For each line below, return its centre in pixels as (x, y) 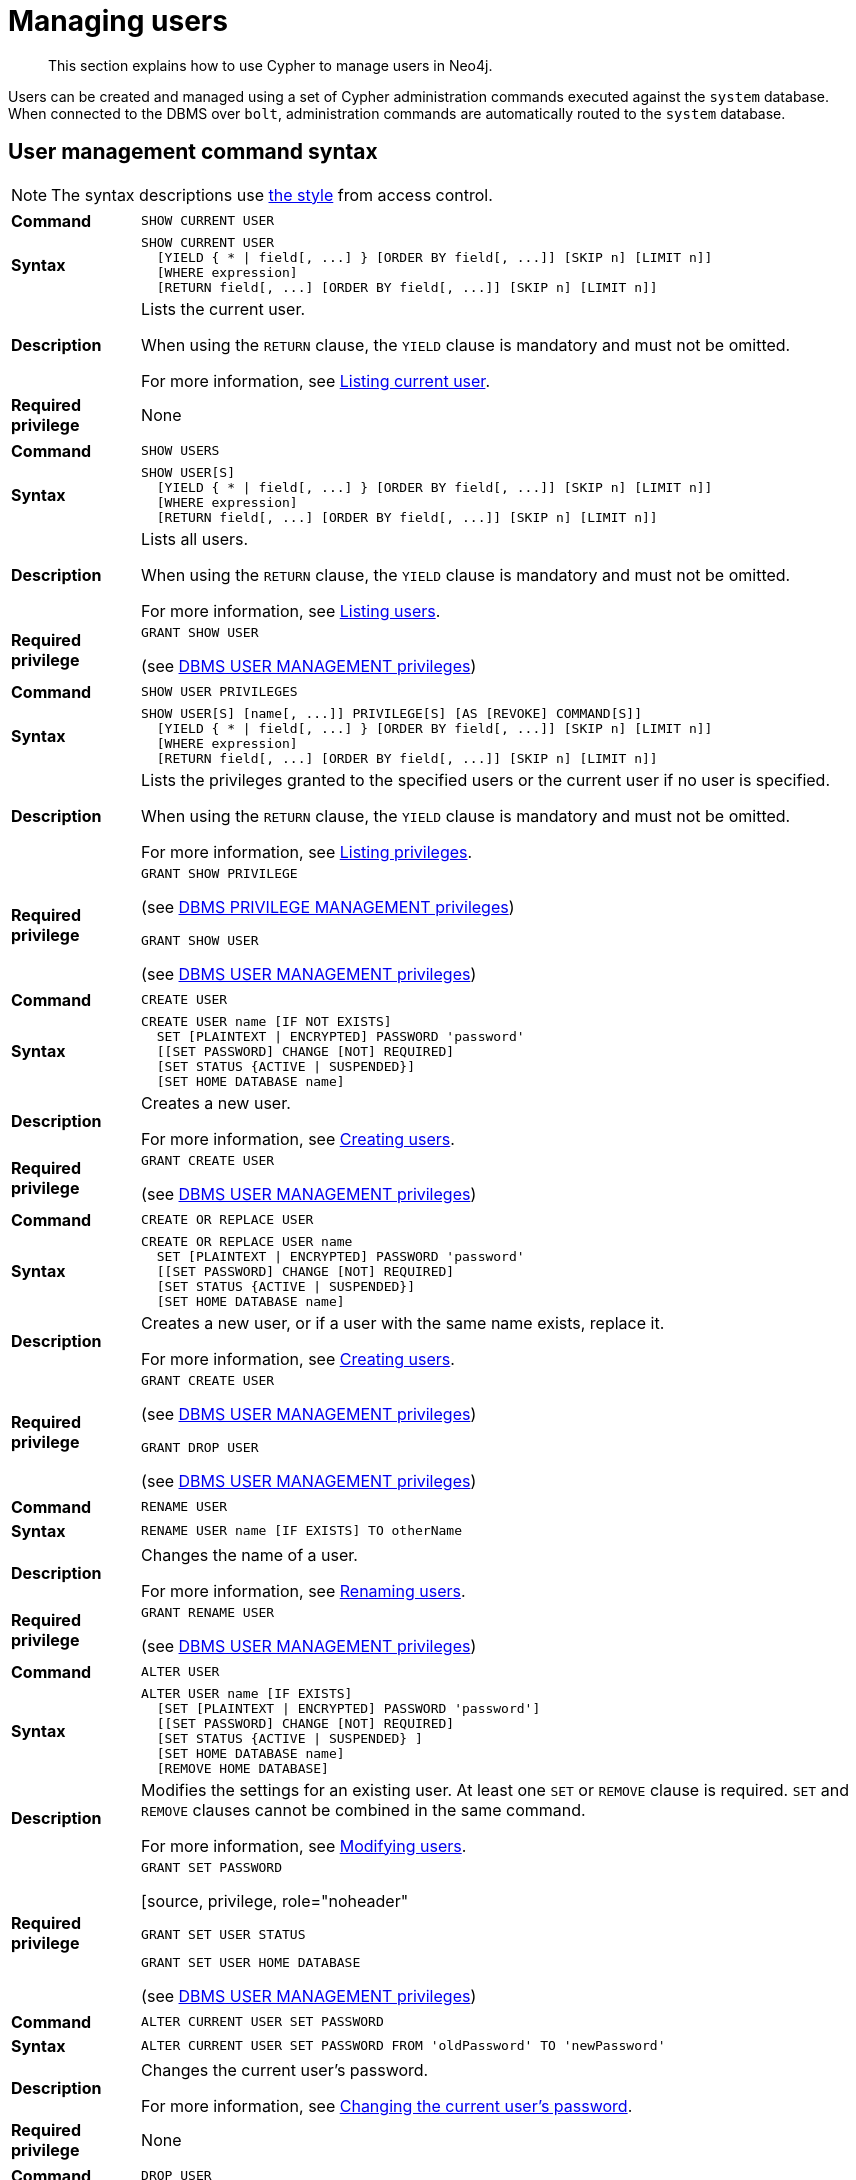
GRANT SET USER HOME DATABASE (251, 1962)
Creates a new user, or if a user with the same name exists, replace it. (403, 1322)
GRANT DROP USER (200, 1447)
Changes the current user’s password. (285, 2069)
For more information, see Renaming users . (303, 1590)
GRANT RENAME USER (208, 1612)
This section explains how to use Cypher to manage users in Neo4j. (270, 65)
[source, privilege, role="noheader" (275, 1900)
